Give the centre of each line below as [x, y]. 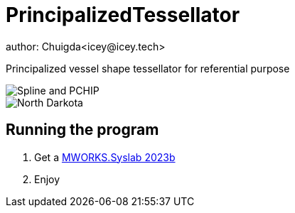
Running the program [82, 130]
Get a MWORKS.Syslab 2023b [105, 157]
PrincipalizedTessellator [123, 15]
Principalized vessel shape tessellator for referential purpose [148, 68]
